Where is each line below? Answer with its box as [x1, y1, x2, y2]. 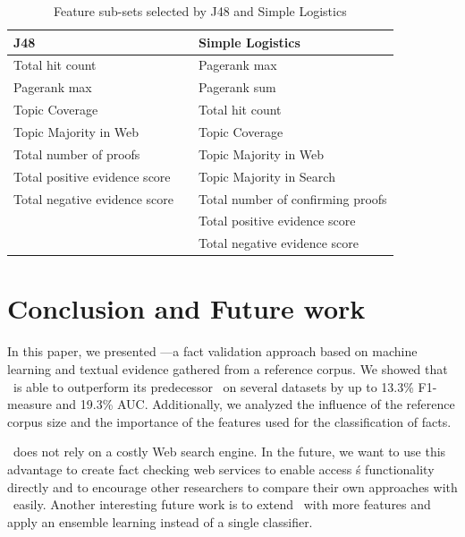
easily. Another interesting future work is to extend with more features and [13, 495, 431, 514]
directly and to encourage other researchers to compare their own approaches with [7, 477, 458, 496]
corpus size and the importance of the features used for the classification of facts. [7, 412, 452, 430]
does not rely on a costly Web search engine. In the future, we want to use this [13, 442, 446, 461]
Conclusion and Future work [7, 290, 366, 327]
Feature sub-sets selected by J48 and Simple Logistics [53, 2, 347, 20]
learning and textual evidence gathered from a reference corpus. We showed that [7, 360, 448, 378]
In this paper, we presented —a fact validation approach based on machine [7, 342, 418, 361]
